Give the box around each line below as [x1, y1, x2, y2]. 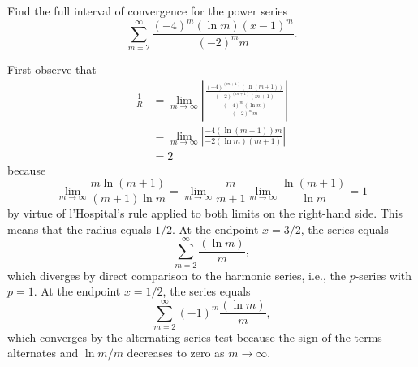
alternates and [7, 344, 79, 361]
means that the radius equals [7, 220, 152, 237]
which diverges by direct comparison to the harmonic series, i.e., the [7, 266, 346, 283]
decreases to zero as [127, 344, 225, 361]
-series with [355, 266, 412, 283]
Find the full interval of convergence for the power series [7, 2, 288, 19]
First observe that [7, 60, 97, 77]
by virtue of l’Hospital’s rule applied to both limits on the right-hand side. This [7, 205, 403, 222]
